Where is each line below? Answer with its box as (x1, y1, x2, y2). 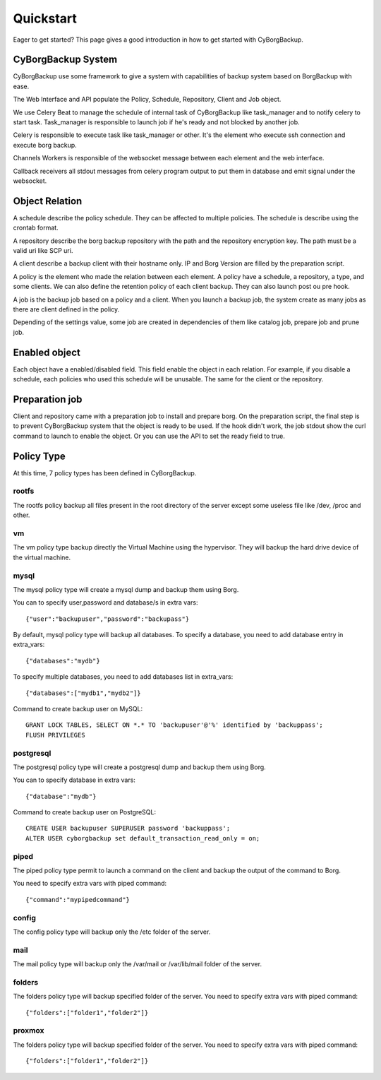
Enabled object (13, 346, 81, 358)
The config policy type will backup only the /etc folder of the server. (13, 927, 211, 936)
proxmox (13, 1026, 44, 1036)
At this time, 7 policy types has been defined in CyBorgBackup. (13, 468, 197, 477)
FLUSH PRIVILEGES (25, 731, 85, 739)
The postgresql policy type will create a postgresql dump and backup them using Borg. (13, 763, 266, 771)
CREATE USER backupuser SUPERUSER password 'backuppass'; (25, 824, 231, 833)
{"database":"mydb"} (25, 792, 97, 800)
